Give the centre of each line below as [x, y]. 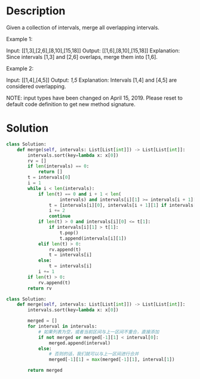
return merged [45, 371]
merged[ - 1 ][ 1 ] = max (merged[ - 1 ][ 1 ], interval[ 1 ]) [112, 360]
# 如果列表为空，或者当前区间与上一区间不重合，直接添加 [99, 332]
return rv [40, 288]
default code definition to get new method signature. [71, 104]
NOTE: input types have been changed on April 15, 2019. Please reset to [95, 98]
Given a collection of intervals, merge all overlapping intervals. [83, 27]
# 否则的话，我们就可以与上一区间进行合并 [94, 354]
